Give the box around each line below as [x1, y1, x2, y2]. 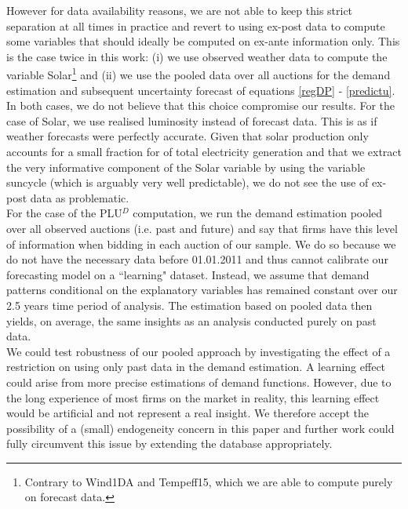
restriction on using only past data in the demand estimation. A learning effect [6, 358, 386, 375]
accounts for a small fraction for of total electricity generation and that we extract [6, 144, 402, 159]
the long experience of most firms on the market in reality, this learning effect [6, 389, 380, 405]
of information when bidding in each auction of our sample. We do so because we [6, 235, 396, 252]
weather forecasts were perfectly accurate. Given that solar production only [6, 128, 369, 144]
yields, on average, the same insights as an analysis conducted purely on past [6, 312, 377, 329]
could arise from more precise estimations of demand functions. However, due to [6, 373, 392, 390]
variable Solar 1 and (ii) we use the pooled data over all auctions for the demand [6, 64, 391, 83]
